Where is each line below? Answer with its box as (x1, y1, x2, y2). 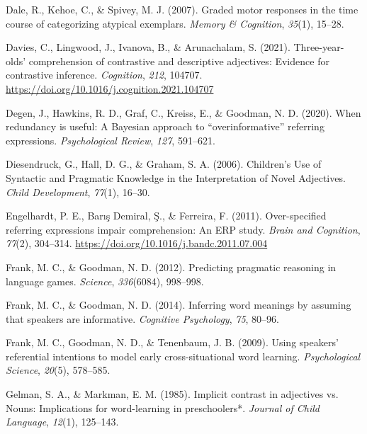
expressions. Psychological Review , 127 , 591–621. (6, 132, 215, 147)
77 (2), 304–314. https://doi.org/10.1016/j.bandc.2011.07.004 (6, 236, 268, 251)
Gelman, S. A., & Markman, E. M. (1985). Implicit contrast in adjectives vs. (6, 387, 339, 401)
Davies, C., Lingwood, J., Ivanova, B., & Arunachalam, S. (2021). (6, 40, 290, 55)
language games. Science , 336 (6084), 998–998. (6, 273, 204, 288)
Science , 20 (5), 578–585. (6, 362, 111, 377)
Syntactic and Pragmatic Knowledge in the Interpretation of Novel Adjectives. (6, 170, 346, 185)
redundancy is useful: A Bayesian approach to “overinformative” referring (6, 119, 324, 134)
